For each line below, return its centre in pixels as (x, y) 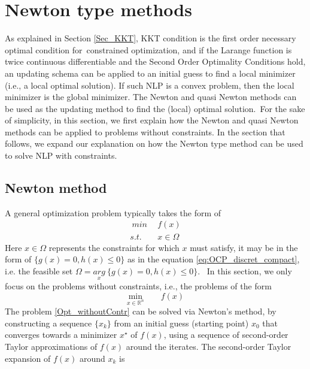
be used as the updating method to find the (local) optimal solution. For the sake (155, 108)
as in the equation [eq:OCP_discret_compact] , (213, 259)
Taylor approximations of (51, 347)
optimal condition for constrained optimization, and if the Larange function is (148, 49)
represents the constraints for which (114, 247)
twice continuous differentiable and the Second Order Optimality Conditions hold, (155, 61)
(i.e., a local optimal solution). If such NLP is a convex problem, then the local (150, 85)
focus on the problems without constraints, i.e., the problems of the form (138, 285)
